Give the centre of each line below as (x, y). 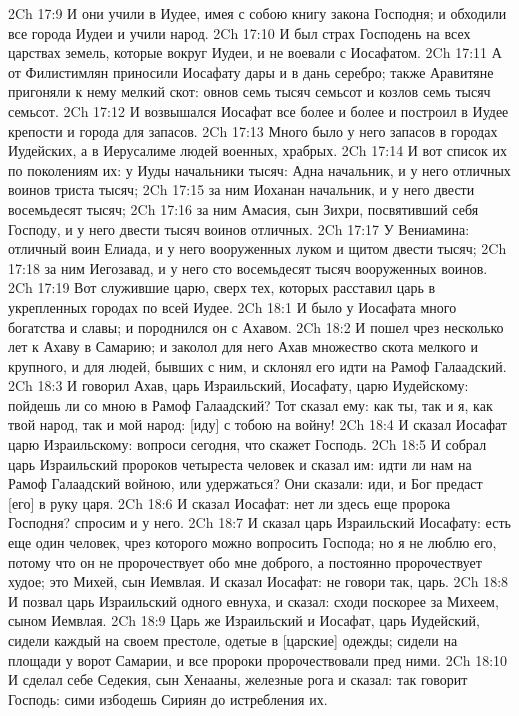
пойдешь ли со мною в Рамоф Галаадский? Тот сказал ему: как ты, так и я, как (250, 404)
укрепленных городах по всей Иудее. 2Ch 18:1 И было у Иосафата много (232, 306)
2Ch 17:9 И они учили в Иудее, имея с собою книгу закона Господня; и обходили (257, 13)
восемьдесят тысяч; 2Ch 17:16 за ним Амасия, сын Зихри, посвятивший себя (243, 208)
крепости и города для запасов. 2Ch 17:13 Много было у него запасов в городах (253, 130)
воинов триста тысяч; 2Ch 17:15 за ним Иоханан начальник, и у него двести (241, 189)
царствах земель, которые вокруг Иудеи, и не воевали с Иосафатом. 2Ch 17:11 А (255, 52)
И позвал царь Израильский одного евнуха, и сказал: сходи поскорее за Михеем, (253, 600)
